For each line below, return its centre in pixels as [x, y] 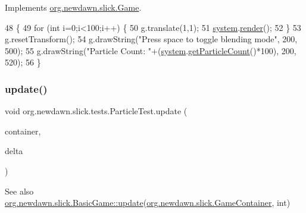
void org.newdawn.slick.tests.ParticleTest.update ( [96, 111]
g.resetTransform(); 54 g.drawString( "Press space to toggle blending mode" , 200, [151, 39]
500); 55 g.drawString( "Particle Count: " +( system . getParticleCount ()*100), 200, [151, 50]
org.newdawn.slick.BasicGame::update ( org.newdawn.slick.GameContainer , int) [148, 203]
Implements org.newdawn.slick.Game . [73, 7]
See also [19, 191]
